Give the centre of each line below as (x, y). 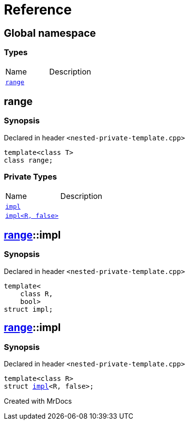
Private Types (31, 177)
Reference (38, 10)
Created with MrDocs (38, 401)
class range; (29, 160)
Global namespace (50, 33)
